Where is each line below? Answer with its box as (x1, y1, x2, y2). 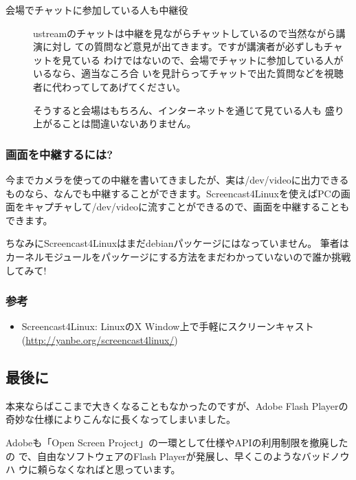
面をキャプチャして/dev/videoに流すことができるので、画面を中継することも (5, 199, 350, 214)
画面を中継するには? (5, 145, 113, 162)
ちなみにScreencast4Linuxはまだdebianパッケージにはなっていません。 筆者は (5, 236, 349, 250)
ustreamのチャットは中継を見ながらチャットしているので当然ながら (33, 25, 336, 40)
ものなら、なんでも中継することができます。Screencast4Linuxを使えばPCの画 (5, 186, 351, 200)
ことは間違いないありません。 (61, 116, 197, 131)
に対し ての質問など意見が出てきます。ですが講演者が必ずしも (42, 39, 324, 54)
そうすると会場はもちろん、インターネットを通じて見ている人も (33, 102, 322, 117)
